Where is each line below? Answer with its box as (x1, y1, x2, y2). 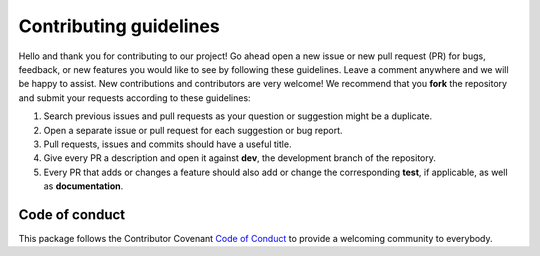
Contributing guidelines (18, 15, 220, 37)
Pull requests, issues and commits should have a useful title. (43, 138, 292, 150)
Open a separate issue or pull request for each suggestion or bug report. (43, 124, 344, 136)
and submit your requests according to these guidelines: (18, 91, 251, 104)
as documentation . (43, 180, 124, 192)
